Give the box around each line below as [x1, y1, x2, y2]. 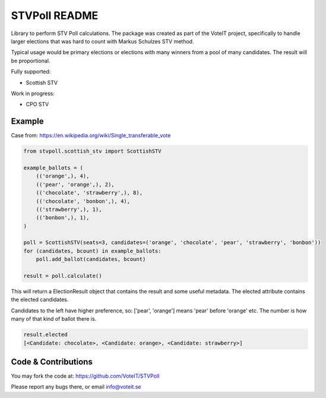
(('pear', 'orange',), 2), [36, 181, 115, 188]
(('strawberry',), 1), [36, 206, 102, 213]
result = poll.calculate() [23, 273, 102, 279]
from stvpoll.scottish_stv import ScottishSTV [23, 148, 162, 154]
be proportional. [11, 57, 50, 64]
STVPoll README [11, 9, 99, 22]
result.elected [23, 331, 68, 338]
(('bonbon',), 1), [36, 214, 90, 221]
